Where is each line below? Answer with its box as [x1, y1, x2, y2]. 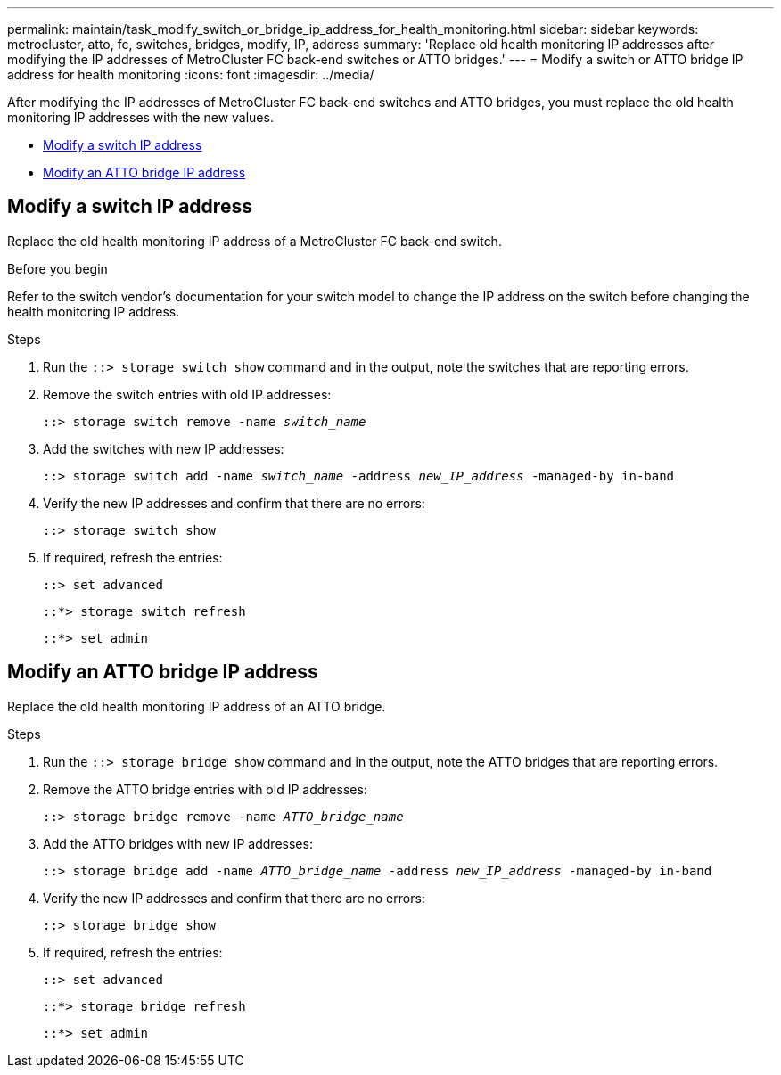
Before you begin [7, 260, 108, 276]
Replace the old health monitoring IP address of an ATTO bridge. [7, 698, 386, 714]
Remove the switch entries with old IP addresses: [43, 386, 332, 402]
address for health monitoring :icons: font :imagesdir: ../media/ [7, 67, 374, 82]
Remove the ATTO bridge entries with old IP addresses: [43, 781, 367, 797]
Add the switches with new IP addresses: [43, 440, 284, 456]
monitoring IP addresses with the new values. [7, 110, 274, 125]
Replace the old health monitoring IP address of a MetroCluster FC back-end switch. [7, 233, 502, 249]
